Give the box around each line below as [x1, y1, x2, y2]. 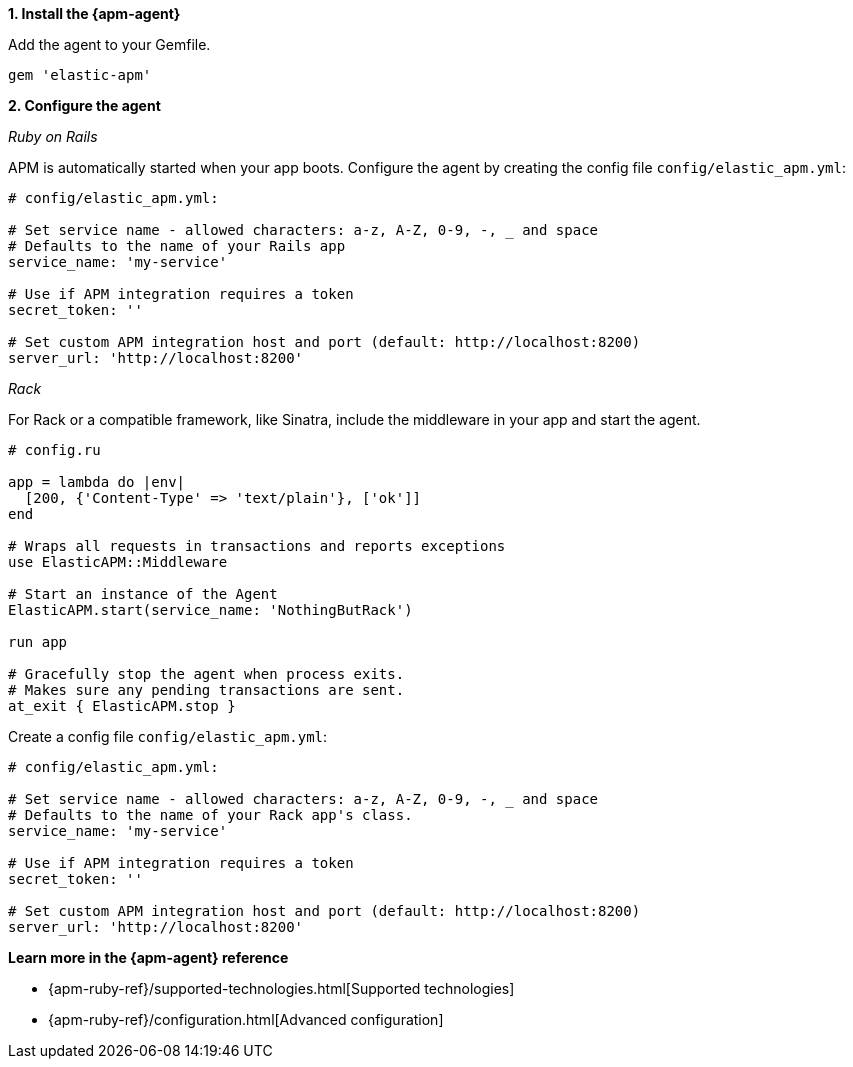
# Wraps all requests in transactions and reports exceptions [8, 538, 506, 554]
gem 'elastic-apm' [8, 67, 152, 83]
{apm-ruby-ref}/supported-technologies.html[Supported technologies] [48, 980, 515, 997]
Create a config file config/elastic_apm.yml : [8, 728, 328, 745]
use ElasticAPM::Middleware [8, 554, 228, 570]
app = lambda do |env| [8, 474, 186, 490]
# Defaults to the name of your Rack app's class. [8, 807, 413, 823]
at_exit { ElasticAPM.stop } [8, 698, 236, 714]
